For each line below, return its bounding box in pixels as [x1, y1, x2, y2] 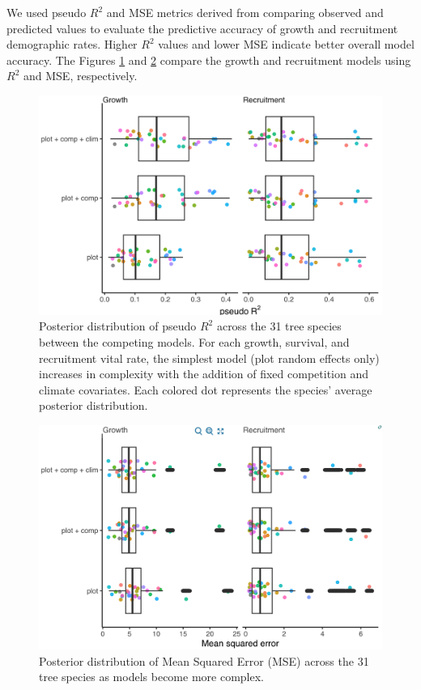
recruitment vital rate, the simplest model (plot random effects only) [39, 349, 380, 366]
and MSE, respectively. [23, 67, 138, 84]
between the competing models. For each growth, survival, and [39, 333, 350, 350]
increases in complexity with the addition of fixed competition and [39, 365, 368, 382]
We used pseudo [6, 4, 87, 20]
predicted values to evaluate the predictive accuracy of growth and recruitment [6, 19, 398, 36]
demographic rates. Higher [6, 36, 138, 53]
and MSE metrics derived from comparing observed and [106, 4, 384, 20]
